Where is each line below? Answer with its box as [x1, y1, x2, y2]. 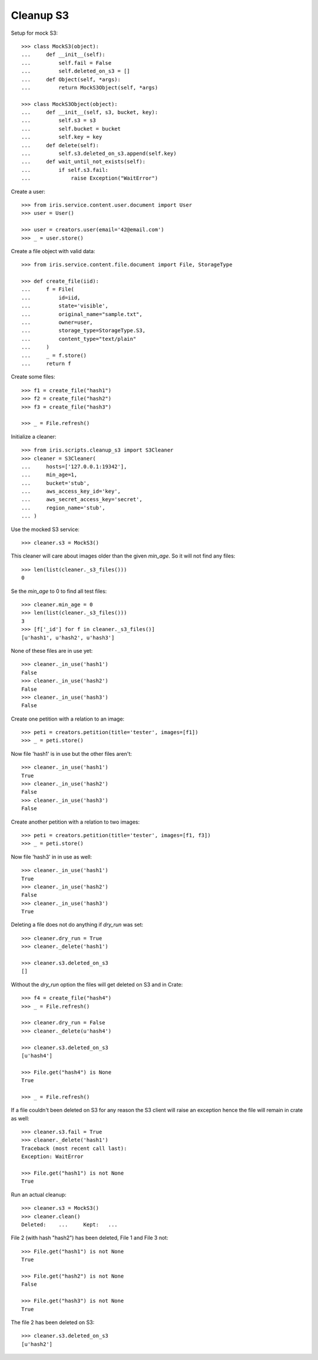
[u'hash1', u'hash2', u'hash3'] [21, 634, 115, 641]
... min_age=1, [21, 472, 78, 478]
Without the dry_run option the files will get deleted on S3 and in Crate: [11, 981, 183, 988]
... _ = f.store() [21, 352, 87, 359]
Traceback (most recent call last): [21, 1145, 127, 1152]
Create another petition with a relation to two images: [11, 818, 140, 825]
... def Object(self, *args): [21, 76, 121, 82]
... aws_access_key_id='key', [21, 488, 121, 495]
